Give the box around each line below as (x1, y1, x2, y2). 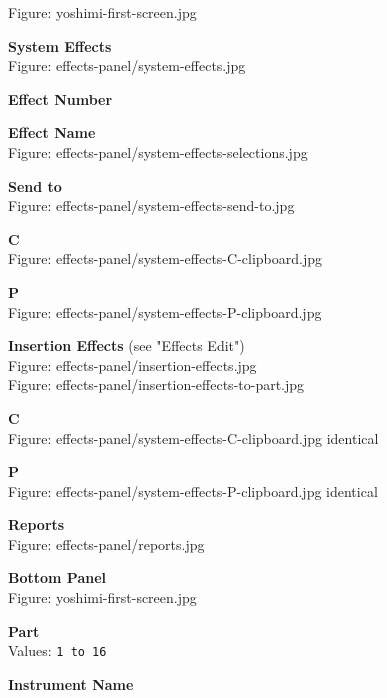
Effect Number (8, 88, 113, 109)
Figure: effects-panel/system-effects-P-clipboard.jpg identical (8, 480, 378, 501)
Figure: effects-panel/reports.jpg (8, 533, 205, 554)
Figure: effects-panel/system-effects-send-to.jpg (8, 195, 295, 216)
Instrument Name (8, 673, 134, 694)
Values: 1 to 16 (8, 640, 107, 661)
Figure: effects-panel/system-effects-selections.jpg (8, 141, 308, 162)
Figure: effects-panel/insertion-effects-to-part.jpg (8, 374, 305, 395)
